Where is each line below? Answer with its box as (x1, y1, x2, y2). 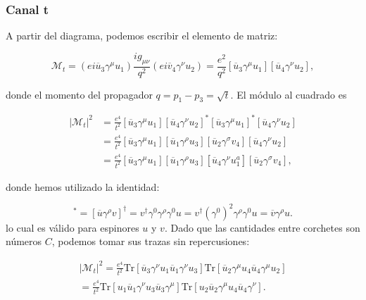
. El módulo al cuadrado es (230, 87, 347, 101)
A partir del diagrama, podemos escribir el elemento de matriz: (6, 28, 278, 43)
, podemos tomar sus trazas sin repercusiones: (51, 234, 250, 249)
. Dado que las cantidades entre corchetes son (164, 220, 360, 235)
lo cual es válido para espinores (6, 220, 139, 235)
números (6, 234, 42, 249)
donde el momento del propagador (6, 87, 153, 101)
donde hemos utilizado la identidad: (6, 179, 160, 194)
